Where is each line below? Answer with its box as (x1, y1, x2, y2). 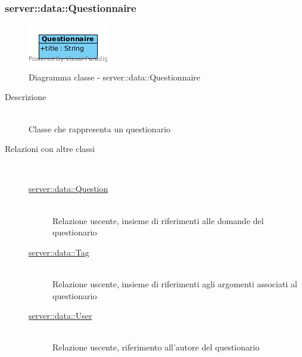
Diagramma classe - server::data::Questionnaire (29, 70, 201, 83)
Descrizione (5, 91, 46, 103)
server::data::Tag (29, 246, 89, 258)
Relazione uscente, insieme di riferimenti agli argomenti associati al (52, 277, 297, 290)
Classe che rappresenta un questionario (29, 122, 171, 135)
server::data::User (29, 309, 92, 322)
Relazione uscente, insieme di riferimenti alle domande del (52, 214, 264, 226)
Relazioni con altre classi (5, 142, 95, 155)
